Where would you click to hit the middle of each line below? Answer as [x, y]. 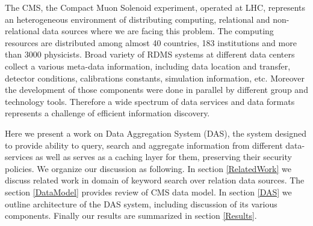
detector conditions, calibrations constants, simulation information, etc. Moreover [155, 78]
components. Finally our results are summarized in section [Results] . [131, 216]
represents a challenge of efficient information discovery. [107, 113]
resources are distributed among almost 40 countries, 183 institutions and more [151, 42]
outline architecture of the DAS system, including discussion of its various [141, 204]
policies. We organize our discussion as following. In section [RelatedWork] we [148, 168]
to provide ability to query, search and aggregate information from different [144, 145]
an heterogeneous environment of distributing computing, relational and [138, 19]
